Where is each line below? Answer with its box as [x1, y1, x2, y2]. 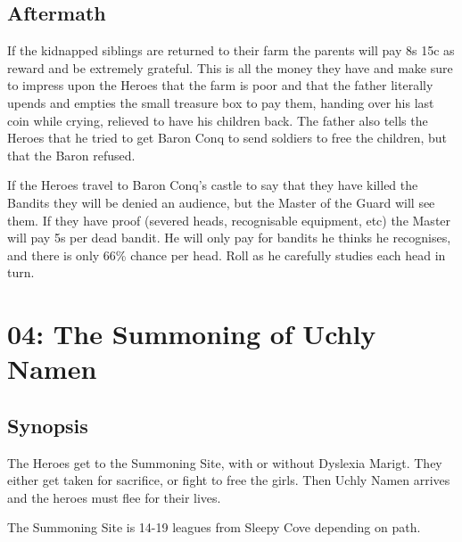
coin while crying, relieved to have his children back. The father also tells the [7, 111, 428, 129]
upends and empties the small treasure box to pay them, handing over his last [7, 93, 434, 111]
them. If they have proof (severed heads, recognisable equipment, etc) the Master [7, 210, 451, 229]
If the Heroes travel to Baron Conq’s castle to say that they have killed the [7, 176, 418, 194]
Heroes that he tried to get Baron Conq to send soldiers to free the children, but [7, 128, 448, 147]
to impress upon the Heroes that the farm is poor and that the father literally [7, 76, 433, 94]
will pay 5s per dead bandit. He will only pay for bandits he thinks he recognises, [7, 228, 451, 247]
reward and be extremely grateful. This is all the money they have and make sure [7, 58, 453, 77]
